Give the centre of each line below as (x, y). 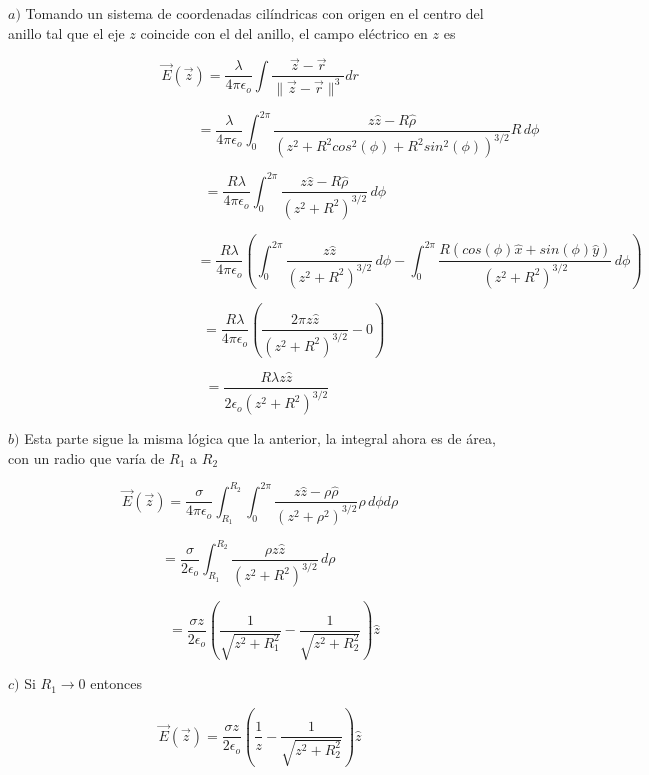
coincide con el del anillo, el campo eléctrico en (284, 32)
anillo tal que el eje (66, 32)
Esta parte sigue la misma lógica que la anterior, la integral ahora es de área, (260, 438)
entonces (116, 683)
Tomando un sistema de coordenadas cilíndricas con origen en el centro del (254, 13)
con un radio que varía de (86, 457)
